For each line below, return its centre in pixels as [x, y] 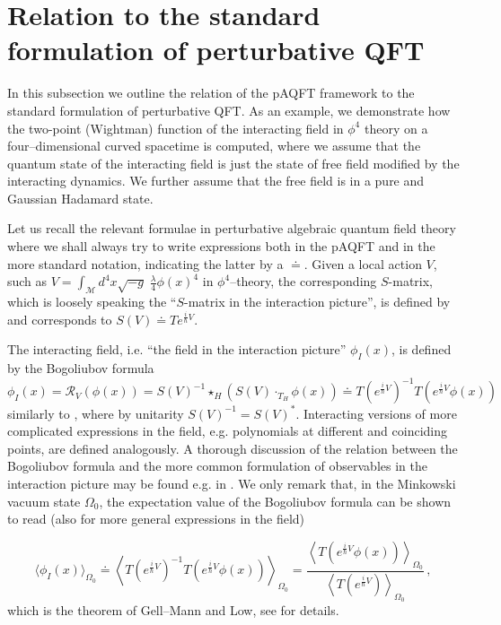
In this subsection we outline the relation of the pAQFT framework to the [211, 93]
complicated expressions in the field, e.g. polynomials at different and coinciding [228, 431]
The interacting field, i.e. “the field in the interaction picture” [177, 349]
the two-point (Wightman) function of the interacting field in [176, 128]
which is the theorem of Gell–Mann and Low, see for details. [173, 610]
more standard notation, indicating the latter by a [145, 263]
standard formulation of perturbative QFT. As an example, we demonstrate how [229, 110]
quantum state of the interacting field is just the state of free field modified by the [233, 163]
